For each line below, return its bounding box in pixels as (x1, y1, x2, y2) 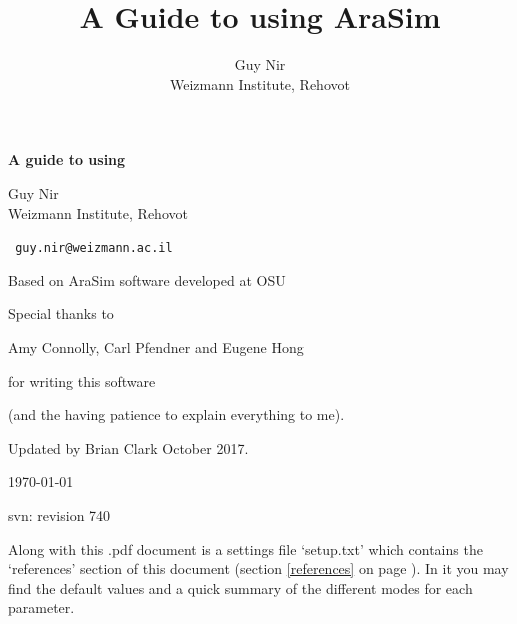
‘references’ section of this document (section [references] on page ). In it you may (8, 558, 509, 579)
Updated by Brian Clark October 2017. (8, 437, 249, 458)
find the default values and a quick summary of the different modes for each (8, 577, 473, 598)
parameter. (8, 597, 75, 618)
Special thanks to (8, 303, 114, 324)
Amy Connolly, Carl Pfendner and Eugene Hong (8, 336, 304, 357)
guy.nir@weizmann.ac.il (15, 241, 173, 256)
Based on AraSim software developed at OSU (8, 269, 286, 290)
